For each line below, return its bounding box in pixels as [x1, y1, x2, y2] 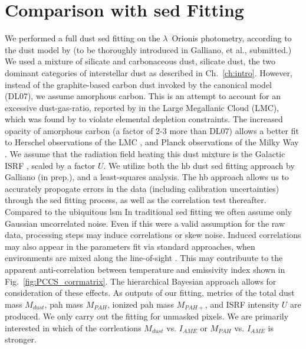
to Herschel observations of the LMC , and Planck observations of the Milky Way [5, 136, 299, 148]
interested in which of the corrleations [5, 321, 142, 334]
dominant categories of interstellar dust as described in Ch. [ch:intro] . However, [5, 66, 292, 79]
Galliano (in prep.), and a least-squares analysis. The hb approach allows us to [5, 171, 289, 183]
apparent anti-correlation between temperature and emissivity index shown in [5, 263, 285, 275]
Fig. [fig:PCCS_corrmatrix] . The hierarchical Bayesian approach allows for [5, 275, 277, 287]
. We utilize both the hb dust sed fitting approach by [103, 159, 295, 171]
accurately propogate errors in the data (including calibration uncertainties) [5, 182, 279, 194]
